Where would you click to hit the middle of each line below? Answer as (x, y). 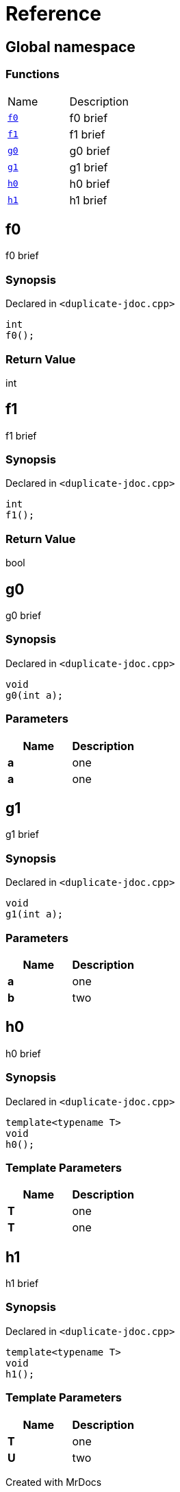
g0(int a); (35, 695)
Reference (53, 14)
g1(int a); (35, 914)
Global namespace (70, 47)
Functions (33, 74)
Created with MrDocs (54, 1482)
